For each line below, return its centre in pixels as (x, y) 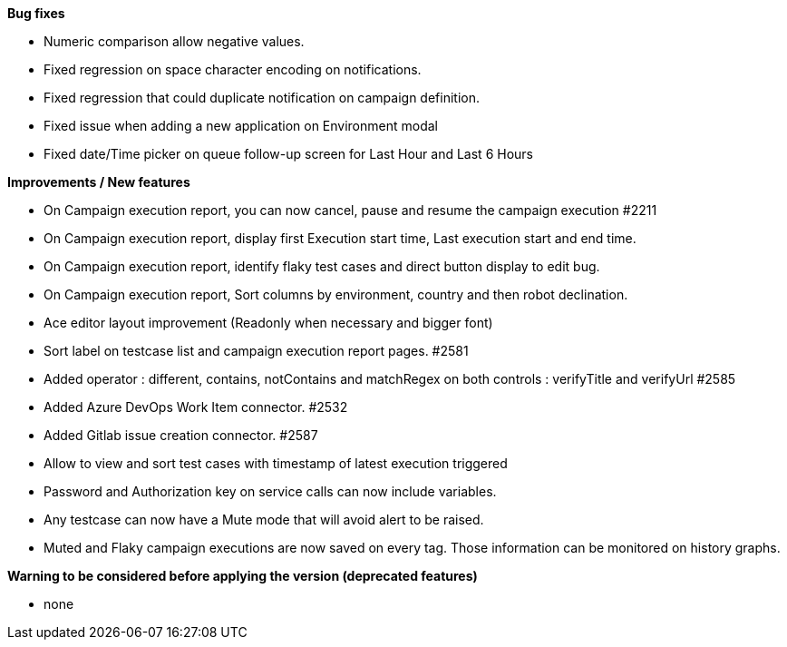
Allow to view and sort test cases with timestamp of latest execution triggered (276, 463)
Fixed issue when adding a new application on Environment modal (241, 126)
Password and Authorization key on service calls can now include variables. (270, 491)
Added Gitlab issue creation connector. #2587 (181, 435)
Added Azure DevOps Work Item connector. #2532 (196, 407)
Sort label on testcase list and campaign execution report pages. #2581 (256, 351)
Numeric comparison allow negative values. (174, 41)
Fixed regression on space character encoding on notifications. (233, 69)
